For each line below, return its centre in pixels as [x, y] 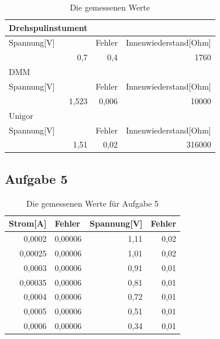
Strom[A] [28, 223]
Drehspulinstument [48, 27]
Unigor [21, 115]
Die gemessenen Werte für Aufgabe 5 [93, 203]
